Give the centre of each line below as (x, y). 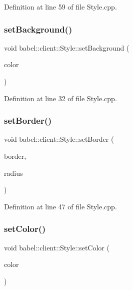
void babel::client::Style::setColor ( (57, 247)
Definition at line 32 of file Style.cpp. (60, 98)
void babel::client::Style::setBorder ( (59, 139)
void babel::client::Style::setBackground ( (67, 47)
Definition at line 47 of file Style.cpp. (60, 206)
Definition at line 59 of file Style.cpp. (60, 7)
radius (13, 173)
